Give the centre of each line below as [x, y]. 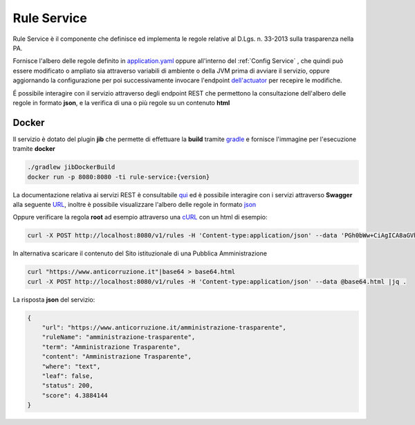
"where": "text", [71, 366]
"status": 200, [67, 386]
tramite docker [34, 149]
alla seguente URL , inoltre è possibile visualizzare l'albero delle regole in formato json [135, 204]
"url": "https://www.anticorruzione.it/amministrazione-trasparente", [164, 328]
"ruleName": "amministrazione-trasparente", [119, 337]
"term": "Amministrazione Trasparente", [111, 347]
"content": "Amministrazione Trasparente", [117, 357]
